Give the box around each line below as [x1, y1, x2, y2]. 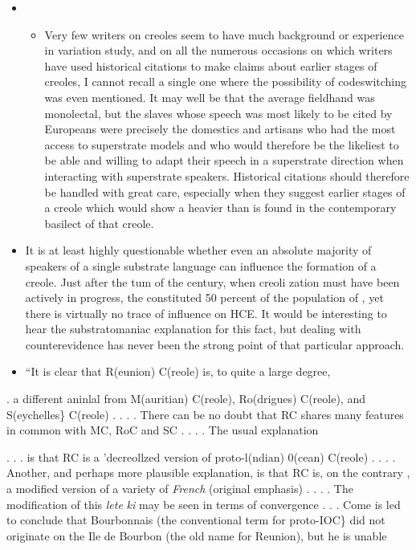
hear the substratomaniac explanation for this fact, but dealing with [25, 320, 361, 337]
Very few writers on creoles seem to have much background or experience [44, 26, 404, 43]
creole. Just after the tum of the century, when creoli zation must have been [25, 273, 400, 290]
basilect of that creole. [44, 214, 154, 231]
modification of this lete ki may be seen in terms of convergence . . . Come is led [6, 495, 401, 512]
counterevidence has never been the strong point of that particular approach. [25, 336, 405, 352]
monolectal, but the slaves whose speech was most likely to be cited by [44, 104, 393, 121]
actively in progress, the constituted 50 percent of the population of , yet [25, 289, 384, 306]
